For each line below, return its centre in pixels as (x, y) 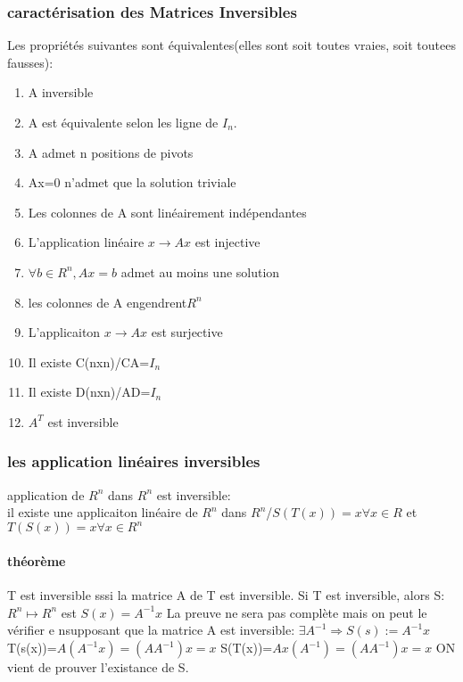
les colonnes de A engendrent (107, 302)
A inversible (61, 92)
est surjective (187, 332)
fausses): (30, 62)
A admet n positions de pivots (111, 152)
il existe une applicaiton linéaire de (103, 512)
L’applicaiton (64, 332)
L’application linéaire (86, 242)
